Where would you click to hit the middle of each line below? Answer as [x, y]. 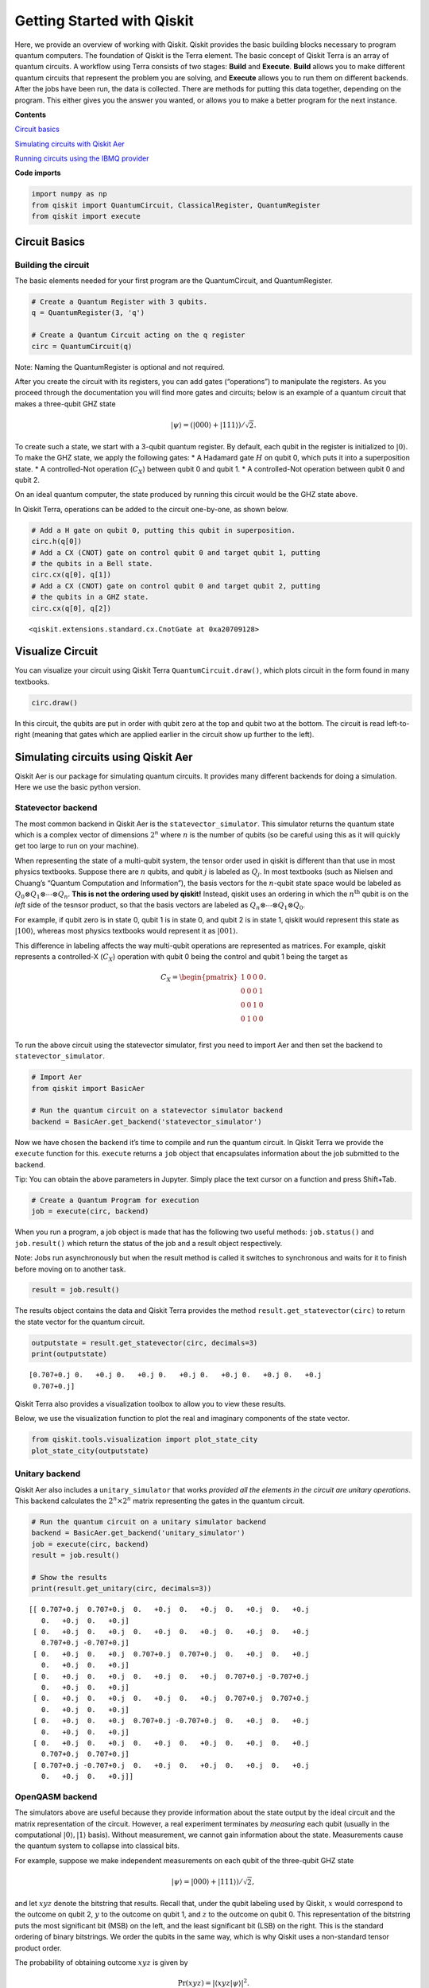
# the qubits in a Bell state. [93, 563]
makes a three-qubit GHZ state [65, 404]
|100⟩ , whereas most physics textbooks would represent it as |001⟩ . [126, 931]
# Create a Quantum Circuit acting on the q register [138, 335]
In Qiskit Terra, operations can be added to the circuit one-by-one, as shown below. [152, 509]
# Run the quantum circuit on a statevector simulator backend [157, 1110]
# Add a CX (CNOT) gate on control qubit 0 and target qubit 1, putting [176, 552]
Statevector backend [56, 808]
